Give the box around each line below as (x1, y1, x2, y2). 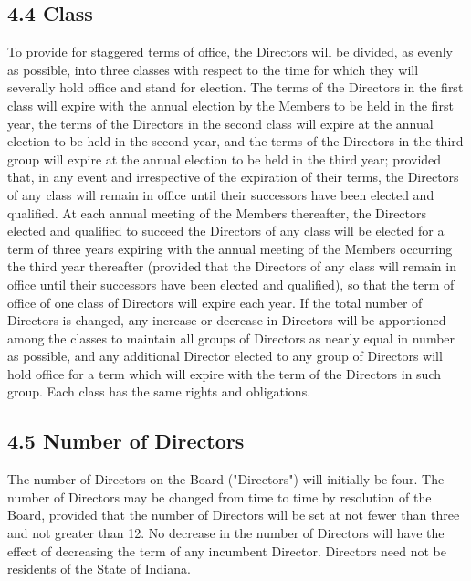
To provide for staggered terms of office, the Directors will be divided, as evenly (7, 42, 453, 61)
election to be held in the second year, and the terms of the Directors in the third (7, 132, 464, 151)
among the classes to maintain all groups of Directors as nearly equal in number (7, 328, 455, 347)
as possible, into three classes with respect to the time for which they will (7, 59, 419, 79)
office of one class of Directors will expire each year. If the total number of (7, 292, 423, 312)
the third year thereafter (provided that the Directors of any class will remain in (7, 257, 456, 276)
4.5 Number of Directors (7, 427, 245, 455)
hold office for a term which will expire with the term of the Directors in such (7, 364, 441, 383)
